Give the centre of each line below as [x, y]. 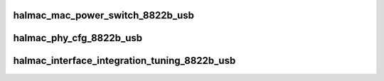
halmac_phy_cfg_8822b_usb [78, 38]
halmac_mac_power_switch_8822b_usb [104, 15]
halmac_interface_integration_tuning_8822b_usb [124, 61]
